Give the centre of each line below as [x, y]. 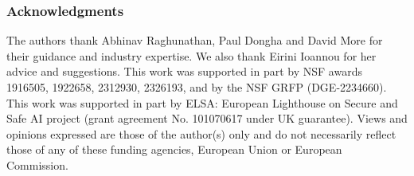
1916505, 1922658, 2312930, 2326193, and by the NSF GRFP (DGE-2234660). [197, 87]
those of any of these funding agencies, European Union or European [174, 149]
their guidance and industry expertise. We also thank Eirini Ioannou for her [191, 55]
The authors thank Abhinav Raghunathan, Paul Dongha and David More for [195, 40]
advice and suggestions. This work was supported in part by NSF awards [184, 71]
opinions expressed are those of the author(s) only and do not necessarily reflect [201, 133]
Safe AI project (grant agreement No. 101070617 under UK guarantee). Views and [207, 118]
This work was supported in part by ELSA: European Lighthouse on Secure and [202, 102]
